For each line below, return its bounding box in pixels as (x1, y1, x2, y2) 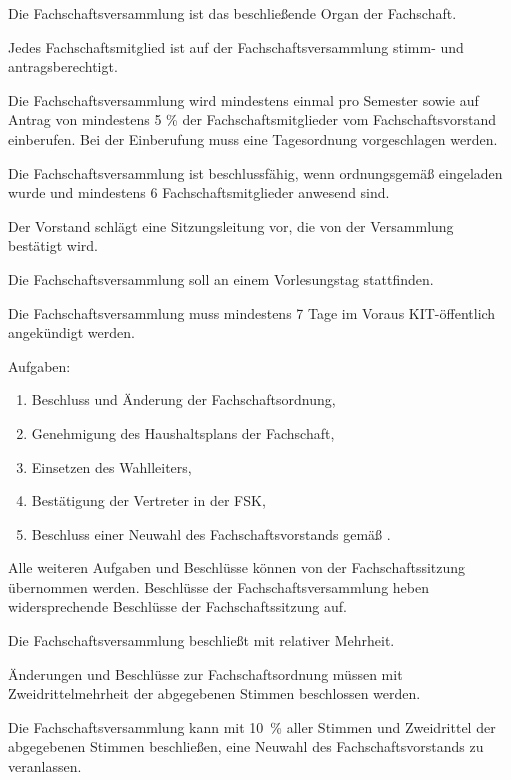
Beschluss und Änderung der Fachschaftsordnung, (31, 389, 336, 410)
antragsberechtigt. (8, 56, 118, 77)
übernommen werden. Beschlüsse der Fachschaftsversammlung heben (8, 576, 429, 597)
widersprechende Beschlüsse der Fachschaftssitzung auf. (8, 596, 347, 617)
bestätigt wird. (8, 235, 98, 256)
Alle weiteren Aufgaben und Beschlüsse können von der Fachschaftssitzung (8, 557, 466, 578)
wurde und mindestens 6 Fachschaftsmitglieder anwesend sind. (8, 182, 390, 203)
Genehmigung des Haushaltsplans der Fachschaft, (31, 422, 335, 443)
